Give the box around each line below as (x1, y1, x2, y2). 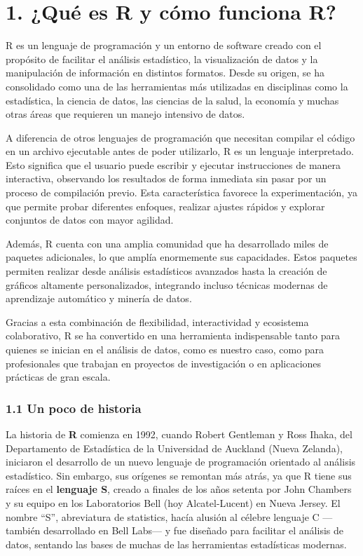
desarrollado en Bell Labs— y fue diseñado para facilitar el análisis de (43, 523, 343, 538)
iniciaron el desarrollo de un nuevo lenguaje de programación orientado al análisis (6, 454, 356, 469)
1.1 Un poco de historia (6, 399, 142, 416)
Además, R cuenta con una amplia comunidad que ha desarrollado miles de (6, 236, 329, 250)
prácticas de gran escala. (6, 369, 111, 384)
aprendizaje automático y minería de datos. (6, 291, 192, 306)
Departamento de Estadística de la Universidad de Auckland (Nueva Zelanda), (6, 440, 343, 455)
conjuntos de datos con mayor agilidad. (6, 212, 174, 227)
